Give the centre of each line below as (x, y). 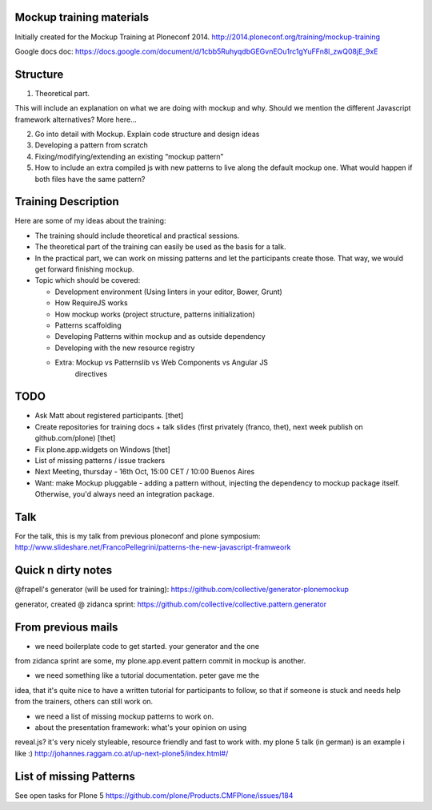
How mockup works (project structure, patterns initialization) (155, 314)
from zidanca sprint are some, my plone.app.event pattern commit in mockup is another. (160, 661)
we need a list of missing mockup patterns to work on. (124, 716)
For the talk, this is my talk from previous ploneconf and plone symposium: (138, 536)
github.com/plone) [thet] (75, 438)
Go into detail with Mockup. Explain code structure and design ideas (147, 134)
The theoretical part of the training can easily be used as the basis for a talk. (160, 247)
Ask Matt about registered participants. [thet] (109, 416)
